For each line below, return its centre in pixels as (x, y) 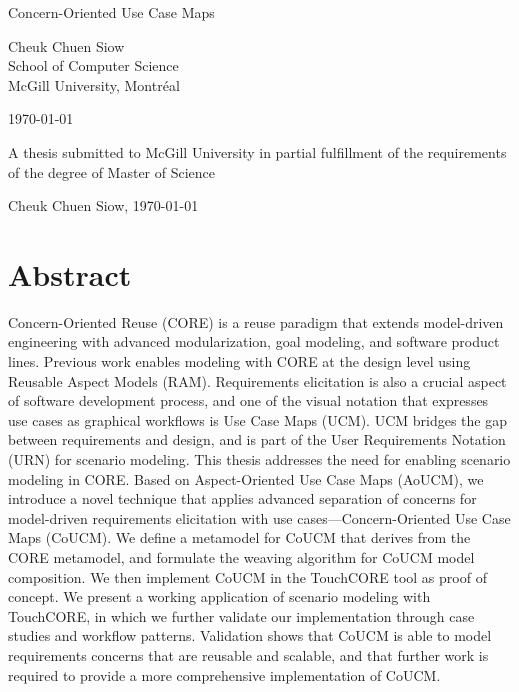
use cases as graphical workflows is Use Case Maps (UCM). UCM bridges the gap (257, 419)
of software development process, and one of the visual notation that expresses (248, 400)
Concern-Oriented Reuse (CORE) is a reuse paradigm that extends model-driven (256, 321)
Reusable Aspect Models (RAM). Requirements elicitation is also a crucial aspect (257, 380)
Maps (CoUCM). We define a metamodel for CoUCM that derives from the (239, 537)
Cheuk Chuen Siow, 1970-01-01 (103, 205)
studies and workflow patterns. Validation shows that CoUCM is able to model (250, 635)
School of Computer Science (93, 65)
